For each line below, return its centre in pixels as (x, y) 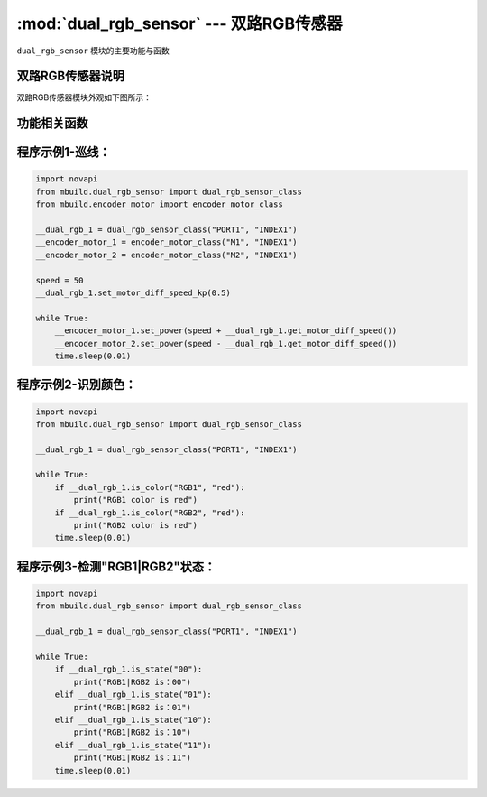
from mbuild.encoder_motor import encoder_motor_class (159, 204)
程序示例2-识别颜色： (77, 385)
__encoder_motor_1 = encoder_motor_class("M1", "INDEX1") (166, 242)
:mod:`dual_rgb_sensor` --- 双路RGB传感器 (179, 23)
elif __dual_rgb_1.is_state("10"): (133, 719)
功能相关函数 (52, 123)
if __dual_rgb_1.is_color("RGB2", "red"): (150, 513)
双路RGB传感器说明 (71, 76)
